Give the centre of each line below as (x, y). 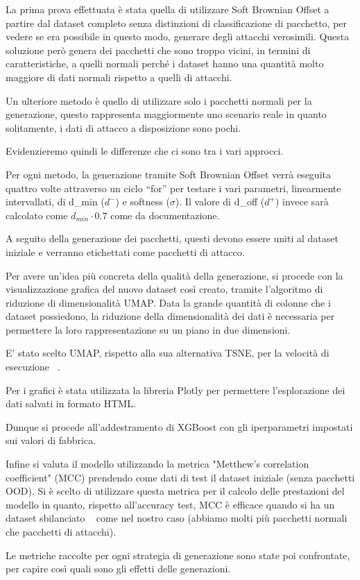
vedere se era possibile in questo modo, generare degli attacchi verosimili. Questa (178, 36)
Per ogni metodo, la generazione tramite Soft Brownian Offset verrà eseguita (168, 174)
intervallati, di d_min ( (55, 202)
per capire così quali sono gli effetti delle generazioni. (118, 569)
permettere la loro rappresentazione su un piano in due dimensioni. (148, 329)
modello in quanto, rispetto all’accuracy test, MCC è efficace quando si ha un (170, 504)
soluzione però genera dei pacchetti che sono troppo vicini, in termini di (158, 50)
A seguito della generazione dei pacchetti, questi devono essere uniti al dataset (172, 238)
